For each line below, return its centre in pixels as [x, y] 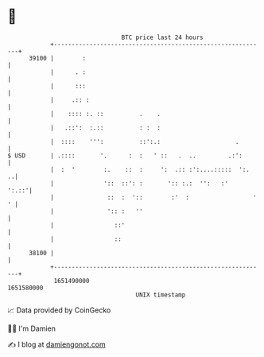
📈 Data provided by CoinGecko [59, 310]
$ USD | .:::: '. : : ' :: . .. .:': [125, 155]
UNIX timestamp [161, 295]
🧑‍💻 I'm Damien [32, 328]
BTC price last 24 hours [162, 37]
